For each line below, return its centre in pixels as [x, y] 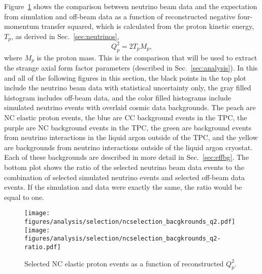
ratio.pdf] [43, 247]
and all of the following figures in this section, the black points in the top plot [125, 77]
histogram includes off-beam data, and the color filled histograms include [118, 97]
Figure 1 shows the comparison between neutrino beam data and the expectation [131, 6]
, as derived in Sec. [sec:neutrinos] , [65, 36]
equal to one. [24, 197]
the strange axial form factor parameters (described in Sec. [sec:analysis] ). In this [131, 67]
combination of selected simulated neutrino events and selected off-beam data [124, 177]
